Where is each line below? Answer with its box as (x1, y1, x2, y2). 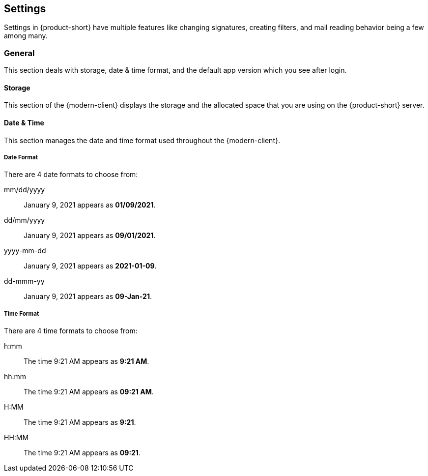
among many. (4, 31, 48, 40)
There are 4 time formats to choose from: (4, 327, 138, 335)
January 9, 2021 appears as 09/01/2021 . (24, 231, 156, 240)
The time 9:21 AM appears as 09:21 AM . (24, 387, 154, 396)
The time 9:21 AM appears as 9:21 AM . (24, 357, 149, 366)
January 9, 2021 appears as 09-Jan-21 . (24, 292, 152, 301)
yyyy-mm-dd (4, 246, 46, 255)
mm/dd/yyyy (4, 185, 45, 194)
